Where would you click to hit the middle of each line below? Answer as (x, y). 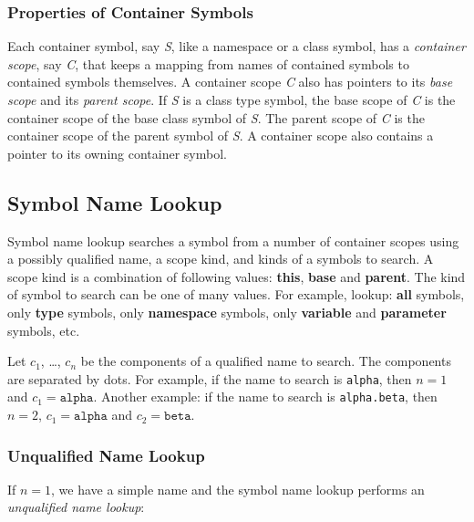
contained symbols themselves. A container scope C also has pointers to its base (230, 82)
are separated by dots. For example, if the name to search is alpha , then (210, 378)
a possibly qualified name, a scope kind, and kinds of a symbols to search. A (221, 259)
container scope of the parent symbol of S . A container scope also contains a (221, 136)
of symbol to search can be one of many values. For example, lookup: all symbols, (236, 294)
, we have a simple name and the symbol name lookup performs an (238, 489)
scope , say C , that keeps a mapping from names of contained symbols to (208, 63)
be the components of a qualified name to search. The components (266, 361)
